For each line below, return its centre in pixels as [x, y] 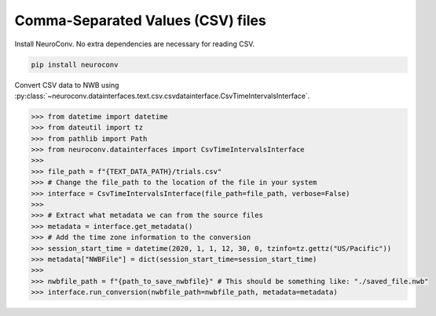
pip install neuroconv [75, 64]
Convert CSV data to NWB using [67, 85]
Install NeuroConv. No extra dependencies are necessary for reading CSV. [135, 44]
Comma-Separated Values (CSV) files [140, 20]
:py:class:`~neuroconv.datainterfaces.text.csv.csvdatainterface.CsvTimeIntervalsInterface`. [162, 96]
